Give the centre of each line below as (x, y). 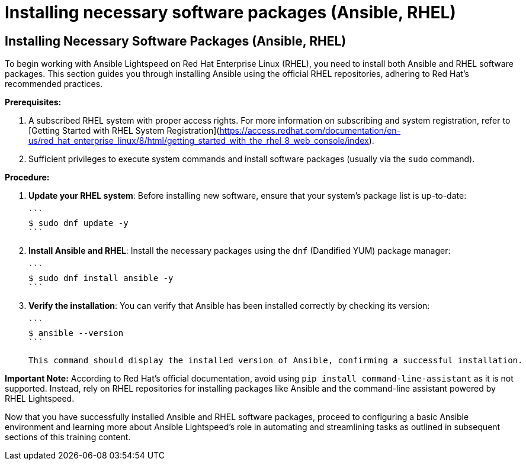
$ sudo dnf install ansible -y (101, 278)
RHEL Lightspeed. (40, 399)
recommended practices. (54, 84)
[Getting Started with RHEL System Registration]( (124, 131)
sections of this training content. (68, 437)
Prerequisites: (33, 102)
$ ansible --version (76, 333)
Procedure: (27, 177)
